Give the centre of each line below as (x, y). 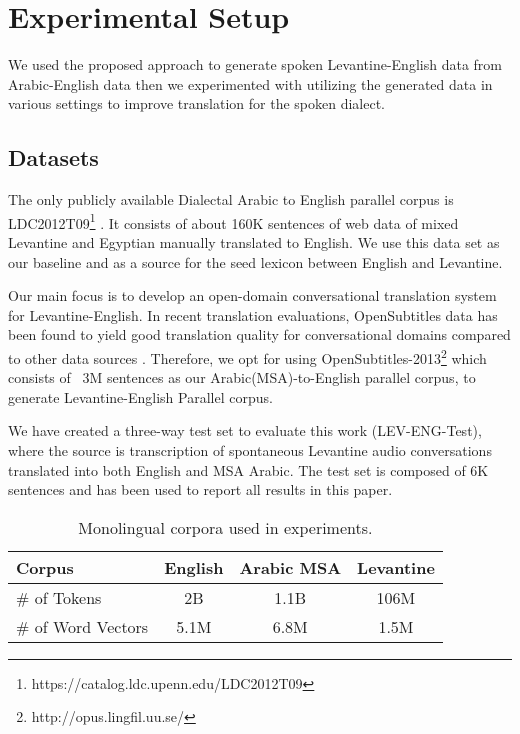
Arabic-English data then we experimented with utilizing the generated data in (250, 83)
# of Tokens (59, 597)
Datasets (53, 157)
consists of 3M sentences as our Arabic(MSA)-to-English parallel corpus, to (242, 377)
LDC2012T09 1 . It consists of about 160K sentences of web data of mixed (233, 221)
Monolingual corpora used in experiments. (225, 527)
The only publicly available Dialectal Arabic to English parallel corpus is (231, 199)
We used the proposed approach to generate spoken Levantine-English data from (255, 64)
